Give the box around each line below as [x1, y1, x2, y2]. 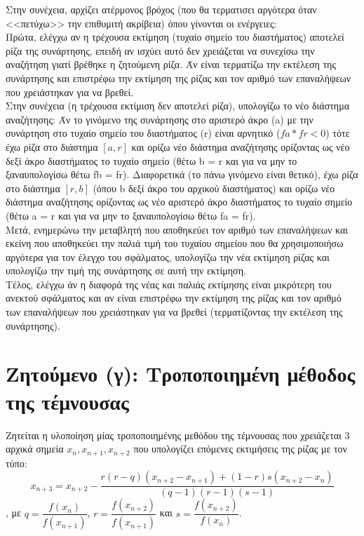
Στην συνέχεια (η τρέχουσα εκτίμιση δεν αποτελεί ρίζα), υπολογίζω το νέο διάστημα [6, 98, 349, 113]
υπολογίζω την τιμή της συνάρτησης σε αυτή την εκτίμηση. [6, 263, 246, 278]
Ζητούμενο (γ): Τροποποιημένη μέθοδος [6, 359, 356, 388]
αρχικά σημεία [6, 441, 64, 456]
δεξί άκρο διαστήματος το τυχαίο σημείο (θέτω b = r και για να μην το [6, 153, 297, 168]
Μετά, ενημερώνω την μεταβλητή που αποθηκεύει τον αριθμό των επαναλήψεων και [6, 222, 349, 236]
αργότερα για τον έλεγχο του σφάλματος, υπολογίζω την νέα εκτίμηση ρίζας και [6, 249, 330, 264]
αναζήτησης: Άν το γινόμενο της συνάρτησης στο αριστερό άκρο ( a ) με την [6, 112, 314, 126]
